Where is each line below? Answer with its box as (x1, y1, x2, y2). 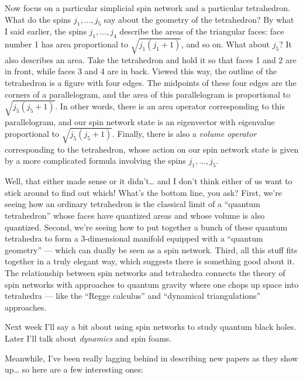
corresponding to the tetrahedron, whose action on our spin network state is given (5, 143, 299, 155)
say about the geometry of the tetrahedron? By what (104, 13, 294, 25)
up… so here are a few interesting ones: (5, 363, 143, 375)
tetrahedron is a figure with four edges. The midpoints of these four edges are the (5, 76, 297, 88)
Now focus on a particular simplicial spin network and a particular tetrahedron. (5, 2, 290, 13)
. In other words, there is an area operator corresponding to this (55, 99, 285, 112)
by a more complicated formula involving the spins (5, 154, 186, 167)
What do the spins (5, 13, 71, 25)
